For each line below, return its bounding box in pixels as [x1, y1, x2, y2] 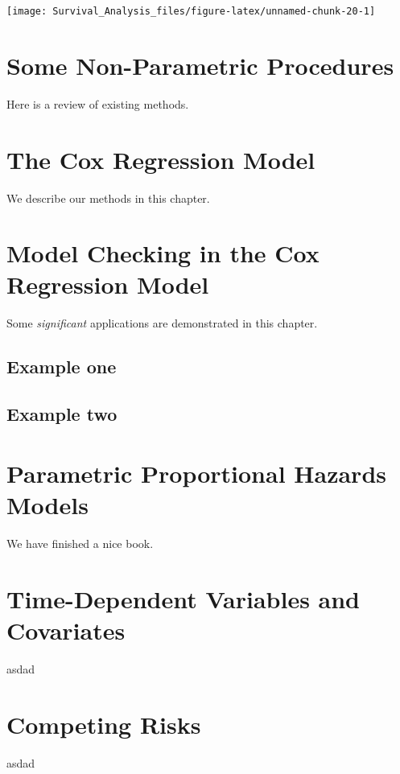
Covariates [6, 613, 126, 646]
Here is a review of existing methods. [6, 95, 189, 112]
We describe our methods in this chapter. [6, 189, 210, 206]
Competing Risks [6, 707, 201, 740]
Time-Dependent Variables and [6, 582, 361, 615]
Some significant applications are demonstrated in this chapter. [6, 315, 318, 331]
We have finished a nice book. [6, 534, 154, 551]
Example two [6, 401, 118, 426]
